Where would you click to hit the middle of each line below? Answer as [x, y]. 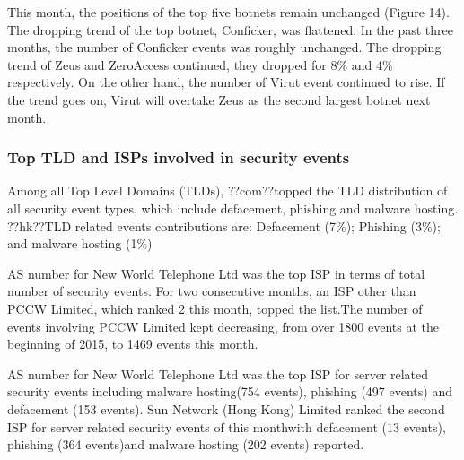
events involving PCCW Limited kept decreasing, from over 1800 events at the [223, 326]
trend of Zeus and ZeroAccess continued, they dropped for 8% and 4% [200, 64]
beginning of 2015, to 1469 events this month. [133, 344]
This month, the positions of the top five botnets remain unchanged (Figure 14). [228, 12]
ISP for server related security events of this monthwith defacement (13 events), [227, 426]
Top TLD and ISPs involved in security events [179, 157]
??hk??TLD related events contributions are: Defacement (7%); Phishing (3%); [224, 226]
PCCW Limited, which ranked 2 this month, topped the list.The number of [215, 308]
